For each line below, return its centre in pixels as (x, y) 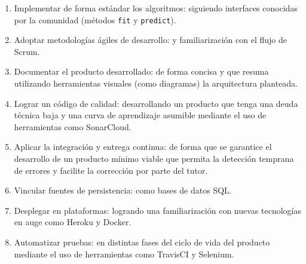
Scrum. (27, 51)
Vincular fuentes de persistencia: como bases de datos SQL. (123, 190)
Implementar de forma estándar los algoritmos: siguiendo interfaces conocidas (156, 8)
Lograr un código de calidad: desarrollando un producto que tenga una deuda (156, 103)
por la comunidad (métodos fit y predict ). (95, 19)
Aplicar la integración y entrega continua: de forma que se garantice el (143, 147)
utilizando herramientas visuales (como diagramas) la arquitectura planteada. (156, 83)
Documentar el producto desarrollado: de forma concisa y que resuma (141, 71)
